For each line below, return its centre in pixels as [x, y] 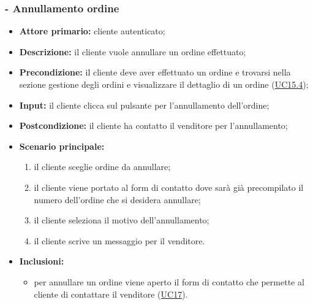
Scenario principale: [62, 146]
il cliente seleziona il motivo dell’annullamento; [122, 220]
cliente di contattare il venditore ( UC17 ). [111, 294]
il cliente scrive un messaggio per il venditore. [119, 240]
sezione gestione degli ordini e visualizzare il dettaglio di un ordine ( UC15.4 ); [164, 84]
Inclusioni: [42, 261]
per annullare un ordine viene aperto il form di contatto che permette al [169, 281]
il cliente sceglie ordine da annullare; [102, 167]
